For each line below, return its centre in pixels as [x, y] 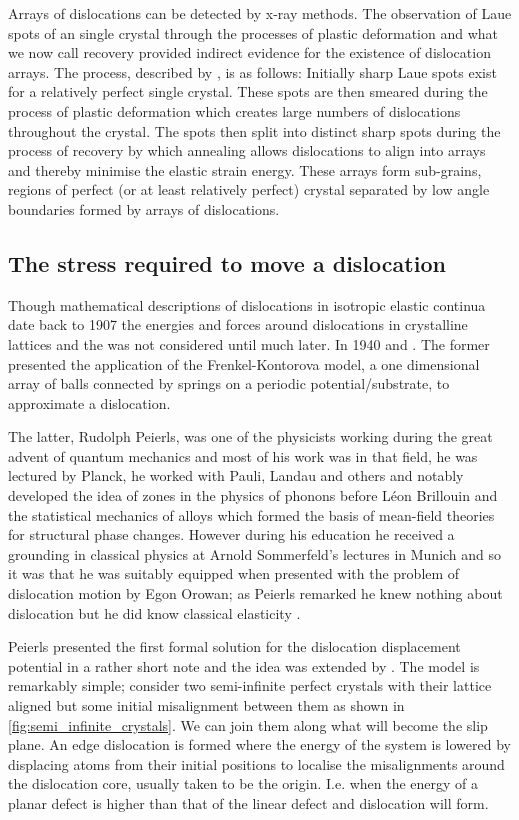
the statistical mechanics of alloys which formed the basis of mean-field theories [251, 514]
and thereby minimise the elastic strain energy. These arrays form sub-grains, [245, 169]
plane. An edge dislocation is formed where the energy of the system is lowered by [259, 744]
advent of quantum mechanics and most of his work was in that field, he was [243, 455]
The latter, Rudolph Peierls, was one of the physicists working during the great [250, 436]
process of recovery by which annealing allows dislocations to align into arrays [247, 150]
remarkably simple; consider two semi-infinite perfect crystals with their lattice [250, 685]
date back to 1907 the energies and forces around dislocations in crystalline [238, 324]
